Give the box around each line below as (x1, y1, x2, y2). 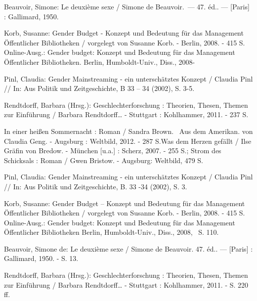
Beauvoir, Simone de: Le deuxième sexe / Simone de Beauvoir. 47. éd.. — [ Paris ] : (4, 243, 253, 254)
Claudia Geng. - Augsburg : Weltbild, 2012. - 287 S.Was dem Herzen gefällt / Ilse (4, 135, 252, 146)
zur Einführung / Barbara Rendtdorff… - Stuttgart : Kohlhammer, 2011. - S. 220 (4, 279, 249, 290)
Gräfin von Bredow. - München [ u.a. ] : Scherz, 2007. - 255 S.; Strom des (4, 145, 221, 156)
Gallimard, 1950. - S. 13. (4, 253, 79, 263)
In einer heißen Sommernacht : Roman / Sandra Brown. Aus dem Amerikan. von (4, 126, 253, 136)
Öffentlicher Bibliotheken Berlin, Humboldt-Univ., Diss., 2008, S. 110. (4, 227, 219, 237)
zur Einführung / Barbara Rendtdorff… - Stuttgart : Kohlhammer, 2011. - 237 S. (4, 109, 249, 120)
